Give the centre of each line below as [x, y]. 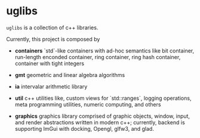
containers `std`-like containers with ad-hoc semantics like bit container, [104, 50]
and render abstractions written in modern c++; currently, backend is [100, 122]
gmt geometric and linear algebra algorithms [70, 75]
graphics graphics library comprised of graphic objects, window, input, [102, 116]
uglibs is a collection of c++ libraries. [52, 27]
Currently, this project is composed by [53, 39]
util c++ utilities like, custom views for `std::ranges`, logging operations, [103, 98]
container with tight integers [50, 63]
